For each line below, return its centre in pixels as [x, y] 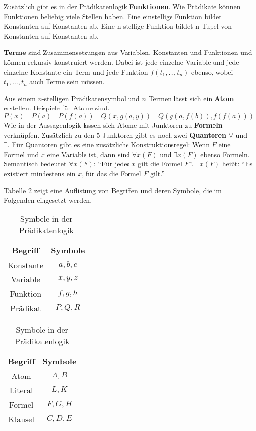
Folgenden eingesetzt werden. [48, 200]
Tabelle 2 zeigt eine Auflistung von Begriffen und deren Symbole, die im [113, 190]
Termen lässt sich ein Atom [191, 98]
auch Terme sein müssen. [67, 81]
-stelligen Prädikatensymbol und [91, 98]
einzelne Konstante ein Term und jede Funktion [76, 72]
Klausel [21, 419]
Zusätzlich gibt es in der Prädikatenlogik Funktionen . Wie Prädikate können [122, 6]
